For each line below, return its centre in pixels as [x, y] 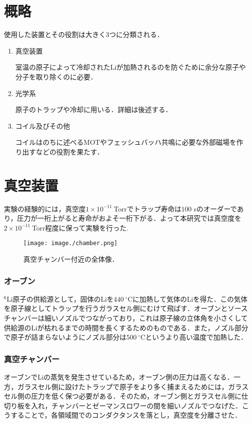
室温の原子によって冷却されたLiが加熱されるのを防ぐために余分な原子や [131, 67]
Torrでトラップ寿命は [147, 208]
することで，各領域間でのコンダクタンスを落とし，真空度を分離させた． [126, 415]
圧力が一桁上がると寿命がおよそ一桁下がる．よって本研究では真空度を [129, 218]
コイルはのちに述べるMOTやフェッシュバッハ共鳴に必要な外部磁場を [126, 142]
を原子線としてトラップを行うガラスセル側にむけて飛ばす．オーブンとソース [126, 308]
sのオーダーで [215, 208]
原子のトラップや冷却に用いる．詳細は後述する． [94, 109]
